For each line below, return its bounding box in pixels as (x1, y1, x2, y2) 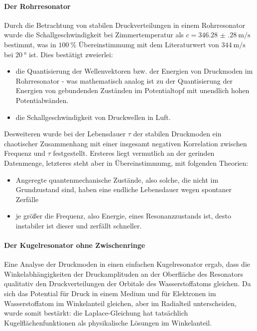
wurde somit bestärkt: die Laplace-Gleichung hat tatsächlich (4, 308, 188, 318)
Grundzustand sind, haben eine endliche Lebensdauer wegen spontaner (15, 184, 232, 195)
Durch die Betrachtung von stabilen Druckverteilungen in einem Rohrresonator (4, 19, 246, 30)
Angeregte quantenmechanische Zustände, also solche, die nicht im (15, 174, 219, 185)
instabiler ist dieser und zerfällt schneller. (15, 220, 142, 230)
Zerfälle (15, 194, 39, 204)
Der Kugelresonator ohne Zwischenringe (4, 240, 145, 250)
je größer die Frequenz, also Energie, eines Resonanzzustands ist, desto (15, 211, 231, 221)
